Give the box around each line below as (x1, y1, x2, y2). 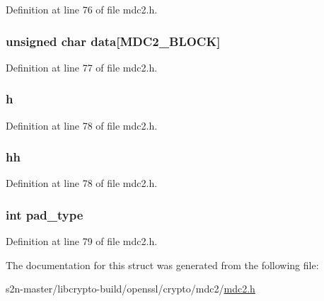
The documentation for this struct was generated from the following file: (6, 257, 319, 272)
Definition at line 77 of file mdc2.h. (6, 59, 158, 74)
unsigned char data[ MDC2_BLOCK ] (6, 32, 221, 50)
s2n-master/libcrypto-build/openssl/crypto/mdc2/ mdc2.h (6, 281, 255, 296)
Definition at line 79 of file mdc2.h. (6, 234, 158, 249)
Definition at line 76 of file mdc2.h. (6, 2, 158, 16)
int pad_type (6, 205, 83, 223)
